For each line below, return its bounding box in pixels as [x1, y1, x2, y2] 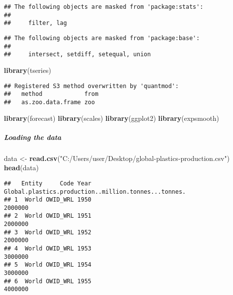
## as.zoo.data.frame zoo [4, 98, 95, 106]
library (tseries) [4, 65, 51, 75]
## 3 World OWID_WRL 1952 [4, 228, 91, 236]
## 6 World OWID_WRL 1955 [4, 277, 91, 285]
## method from [4, 91, 99, 98]
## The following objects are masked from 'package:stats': [4, 3, 204, 10]
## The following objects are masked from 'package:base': [4, 34, 200, 42]
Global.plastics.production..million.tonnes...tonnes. [4, 188, 186, 195]
